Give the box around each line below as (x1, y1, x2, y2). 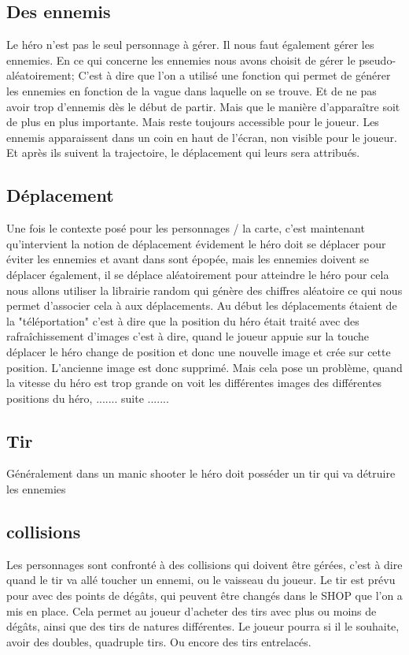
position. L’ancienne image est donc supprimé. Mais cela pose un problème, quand (6, 359, 403, 375)
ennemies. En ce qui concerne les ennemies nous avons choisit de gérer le (6, 51, 356, 68)
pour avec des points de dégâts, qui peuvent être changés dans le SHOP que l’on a (6, 587, 403, 604)
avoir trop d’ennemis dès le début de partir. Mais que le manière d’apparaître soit (6, 98, 400, 114)
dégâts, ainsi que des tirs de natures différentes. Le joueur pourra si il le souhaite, (6, 618, 400, 635)
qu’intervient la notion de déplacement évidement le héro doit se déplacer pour (6, 235, 386, 251)
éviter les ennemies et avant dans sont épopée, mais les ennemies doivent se (6, 251, 369, 267)
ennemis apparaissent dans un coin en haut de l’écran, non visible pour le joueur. (6, 128, 397, 145)
